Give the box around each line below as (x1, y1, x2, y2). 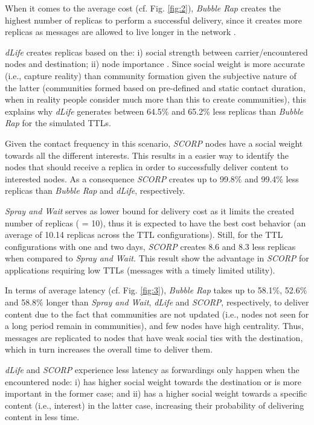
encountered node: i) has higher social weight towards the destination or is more (5, 375, 301, 388)
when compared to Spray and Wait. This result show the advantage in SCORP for (5, 252, 309, 264)
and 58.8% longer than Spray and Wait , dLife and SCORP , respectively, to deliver (5, 296, 309, 308)
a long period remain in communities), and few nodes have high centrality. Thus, (5, 319, 304, 332)
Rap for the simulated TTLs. (5, 117, 111, 129)
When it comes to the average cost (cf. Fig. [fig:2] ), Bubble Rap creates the (5, 2, 281, 14)
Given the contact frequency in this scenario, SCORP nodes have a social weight (5, 136, 303, 149)
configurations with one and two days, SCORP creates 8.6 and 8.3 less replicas (5, 240, 296, 252)
